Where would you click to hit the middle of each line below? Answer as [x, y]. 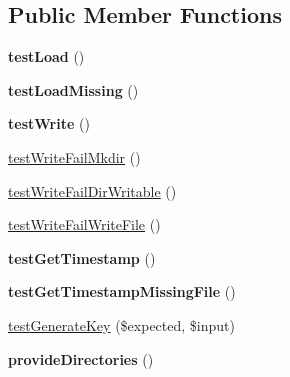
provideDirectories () [81, 358]
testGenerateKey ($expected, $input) [121, 324]
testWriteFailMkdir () [74, 156]
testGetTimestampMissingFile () [122, 291]
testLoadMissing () [73, 89]
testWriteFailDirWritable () [92, 190]
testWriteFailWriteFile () [84, 224]
